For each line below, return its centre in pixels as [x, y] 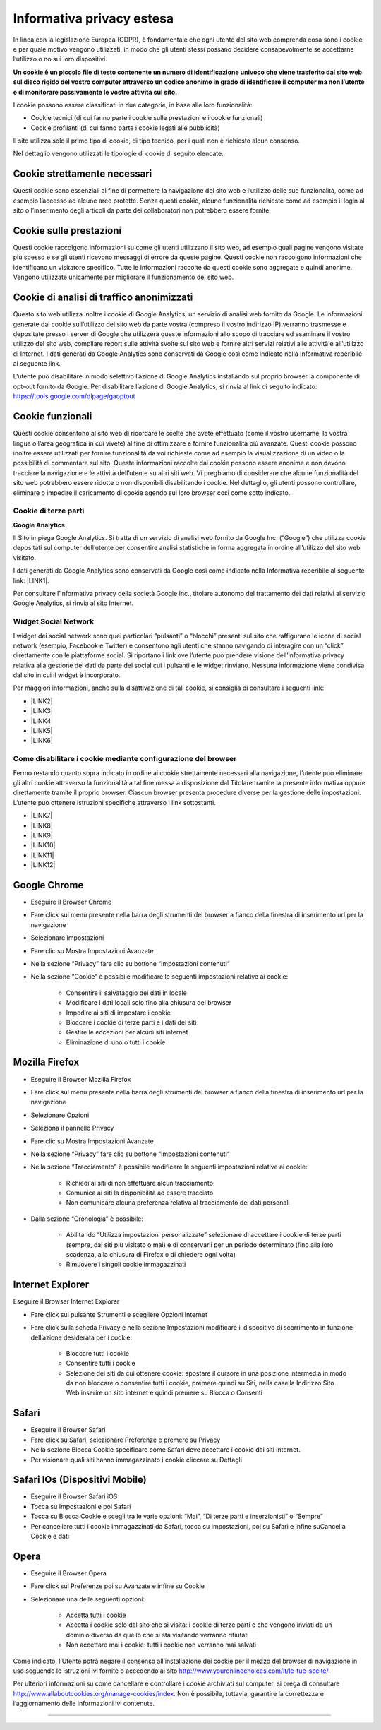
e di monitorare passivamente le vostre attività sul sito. [95, 92]
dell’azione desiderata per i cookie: [81, 1337]
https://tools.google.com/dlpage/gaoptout [74, 396]
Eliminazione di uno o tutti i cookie [116, 1042]
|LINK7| [42, 816]
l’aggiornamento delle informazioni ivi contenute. [84, 1704]
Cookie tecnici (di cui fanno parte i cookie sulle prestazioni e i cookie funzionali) [147, 118]
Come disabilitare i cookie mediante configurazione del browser [125, 759]
